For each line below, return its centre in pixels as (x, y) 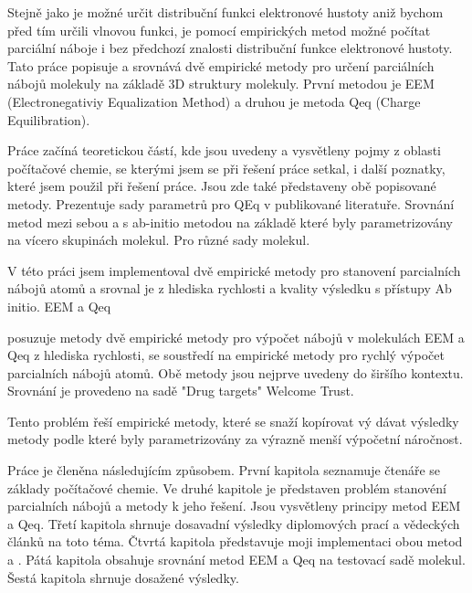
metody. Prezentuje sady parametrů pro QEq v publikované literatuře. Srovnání (231, 203)
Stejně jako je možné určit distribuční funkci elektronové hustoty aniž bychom (226, 12)
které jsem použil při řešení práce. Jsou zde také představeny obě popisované (222, 186)
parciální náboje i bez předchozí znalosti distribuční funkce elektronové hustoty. (230, 48)
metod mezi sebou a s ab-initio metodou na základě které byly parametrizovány (230, 222)
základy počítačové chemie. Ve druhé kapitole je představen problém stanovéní (227, 487)
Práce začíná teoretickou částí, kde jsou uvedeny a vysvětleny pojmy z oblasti (224, 150)
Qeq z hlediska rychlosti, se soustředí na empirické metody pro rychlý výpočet (226, 355)
